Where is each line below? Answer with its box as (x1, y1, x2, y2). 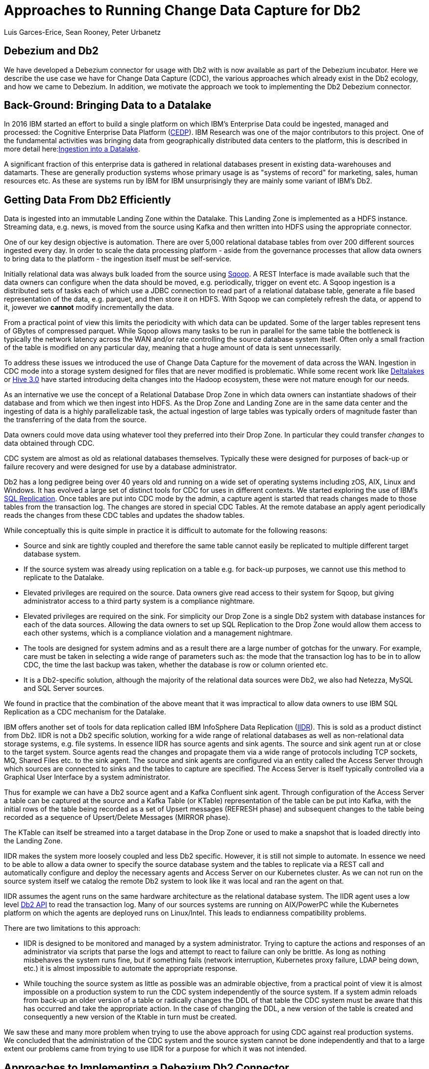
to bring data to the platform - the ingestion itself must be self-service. (4, 255, 231, 263)
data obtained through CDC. (4, 439, 95, 448)
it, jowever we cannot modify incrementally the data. (4, 303, 174, 312)
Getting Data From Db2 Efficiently (4, 193, 171, 206)
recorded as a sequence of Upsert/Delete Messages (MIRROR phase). (4, 813, 230, 822)
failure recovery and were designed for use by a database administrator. (4, 462, 237, 471)
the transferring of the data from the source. (4, 415, 147, 424)
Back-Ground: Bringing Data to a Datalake (4, 99, 212, 112)
